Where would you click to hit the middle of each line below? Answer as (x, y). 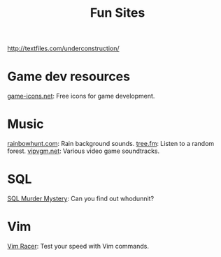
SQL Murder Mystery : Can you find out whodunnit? (81, 198)
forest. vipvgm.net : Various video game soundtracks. (84, 151)
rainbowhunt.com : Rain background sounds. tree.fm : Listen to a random (111, 144)
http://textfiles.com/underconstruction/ (64, 49)
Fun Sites (117, 13)
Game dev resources (69, 76)
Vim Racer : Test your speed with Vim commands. (78, 246)
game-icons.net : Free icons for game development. (81, 96)
